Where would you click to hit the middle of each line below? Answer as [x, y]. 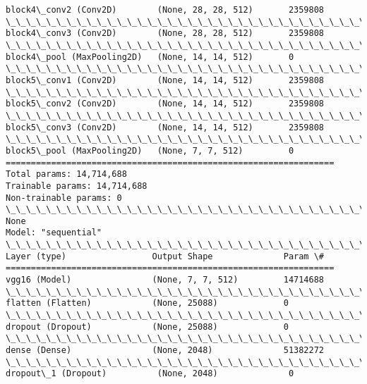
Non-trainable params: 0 [64, 198]
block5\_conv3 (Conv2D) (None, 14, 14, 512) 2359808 [165, 127]
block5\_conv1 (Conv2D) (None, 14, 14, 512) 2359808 [165, 80]
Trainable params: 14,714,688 [77, 186]
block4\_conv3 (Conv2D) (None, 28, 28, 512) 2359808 [165, 33]
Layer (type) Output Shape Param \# [165, 256]
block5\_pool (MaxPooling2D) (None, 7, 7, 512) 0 [150, 150]
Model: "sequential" [54, 233]
